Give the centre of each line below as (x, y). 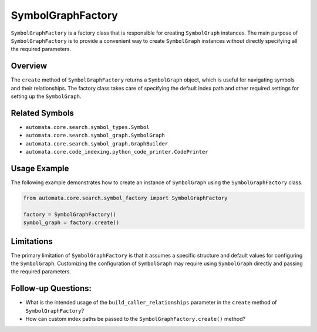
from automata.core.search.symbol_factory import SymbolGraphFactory (125, 198)
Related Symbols (43, 113)
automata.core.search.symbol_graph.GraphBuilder (97, 143)
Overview (29, 66)
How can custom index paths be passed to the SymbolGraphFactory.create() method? (136, 319)
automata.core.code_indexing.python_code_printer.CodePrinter (117, 152)
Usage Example (40, 168)
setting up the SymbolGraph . (46, 96)
